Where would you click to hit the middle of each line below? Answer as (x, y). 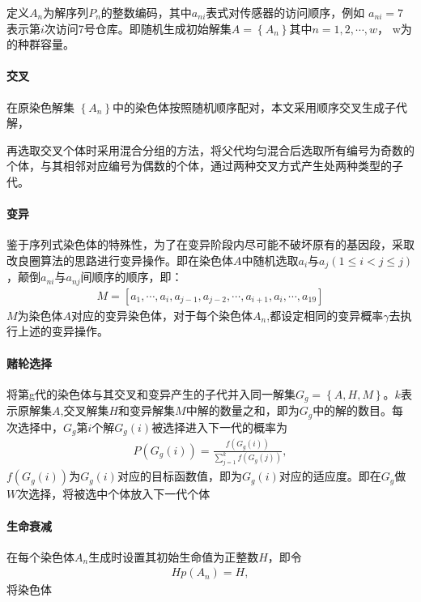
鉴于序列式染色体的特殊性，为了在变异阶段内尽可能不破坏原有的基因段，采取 (210, 244)
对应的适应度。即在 (330, 476)
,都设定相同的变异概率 (325, 315)
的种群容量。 (40, 44)
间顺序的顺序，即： (132, 277)
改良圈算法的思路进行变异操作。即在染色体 (120, 260)
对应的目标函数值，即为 (179, 476)
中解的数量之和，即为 (242, 410)
